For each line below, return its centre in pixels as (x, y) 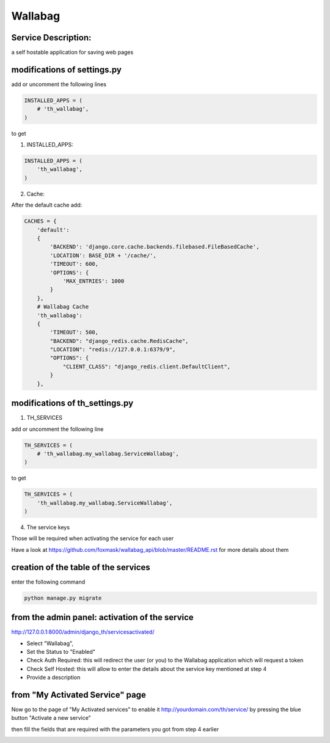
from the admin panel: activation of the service (102, 617)
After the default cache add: (47, 205)
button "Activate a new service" (51, 718)
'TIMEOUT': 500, (74, 332)
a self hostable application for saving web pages (72, 53)
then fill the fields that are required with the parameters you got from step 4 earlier (115, 729)
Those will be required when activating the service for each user (93, 538)
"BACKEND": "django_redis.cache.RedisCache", (119, 341)
